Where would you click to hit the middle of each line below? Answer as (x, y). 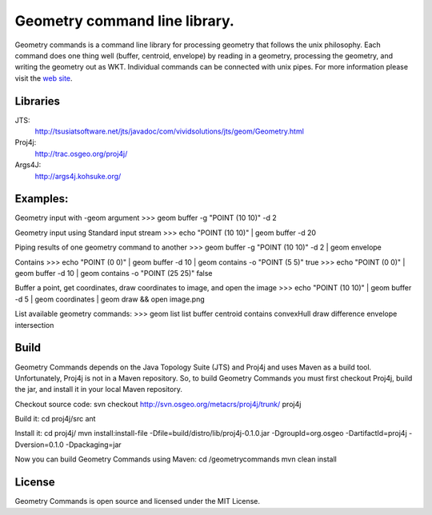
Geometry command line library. (125, 21)
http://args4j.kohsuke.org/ (78, 176)
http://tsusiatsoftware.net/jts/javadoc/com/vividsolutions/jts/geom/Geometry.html (169, 131)
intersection (34, 325)
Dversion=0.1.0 (39, 445)
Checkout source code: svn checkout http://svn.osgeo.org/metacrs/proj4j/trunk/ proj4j (158, 404)
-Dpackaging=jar (93, 445)
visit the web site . (44, 78)
